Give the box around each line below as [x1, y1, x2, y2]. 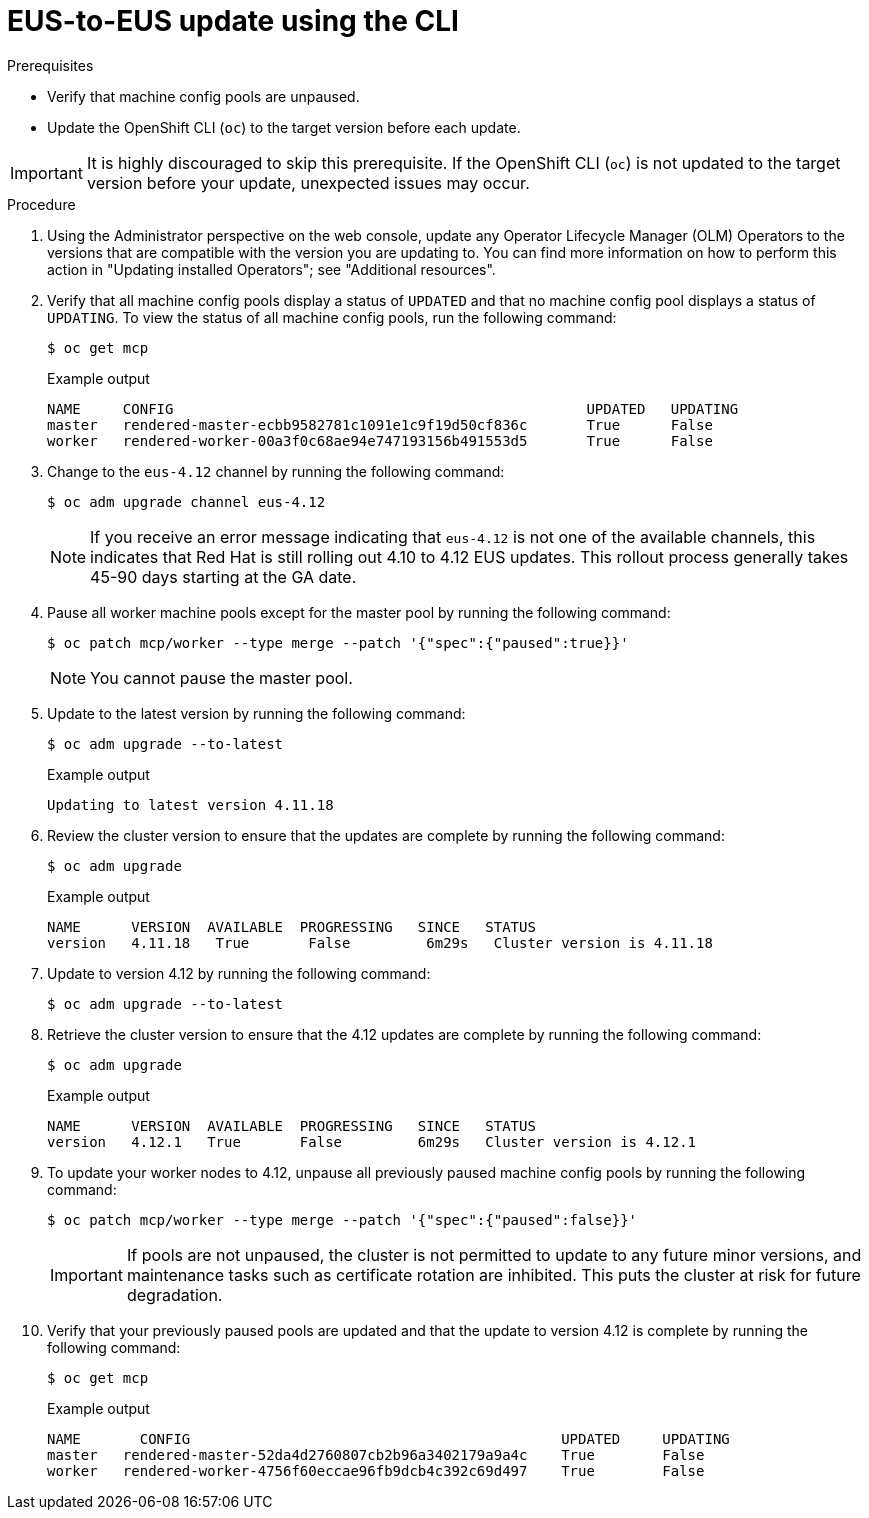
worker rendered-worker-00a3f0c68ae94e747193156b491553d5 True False [47, 432, 713, 449]
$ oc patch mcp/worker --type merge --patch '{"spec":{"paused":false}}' [47, 1211, 638, 1228]
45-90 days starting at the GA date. [90, 566, 357, 587]
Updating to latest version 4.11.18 [47, 796, 334, 813]
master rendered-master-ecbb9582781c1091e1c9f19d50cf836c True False [47, 416, 713, 433]
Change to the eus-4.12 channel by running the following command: [47, 462, 505, 480]
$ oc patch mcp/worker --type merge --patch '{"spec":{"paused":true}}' [47, 634, 629, 651]
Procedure [7, 195, 76, 213]
